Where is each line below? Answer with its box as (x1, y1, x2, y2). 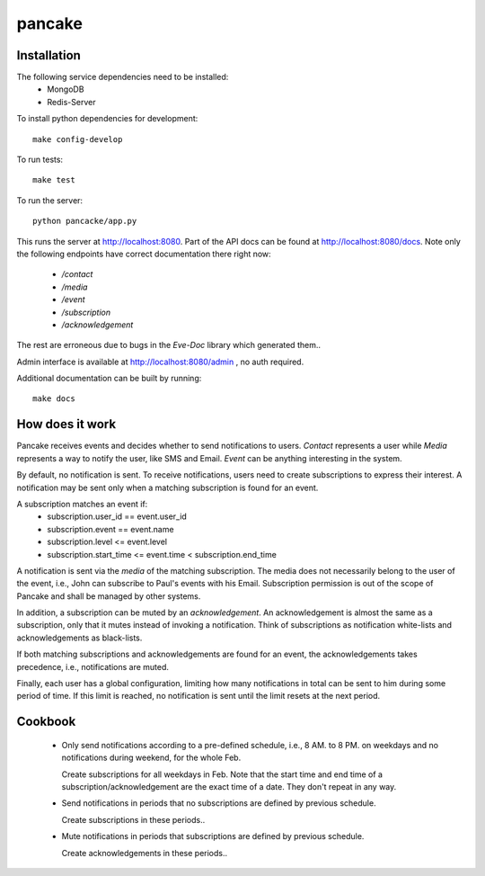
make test (32, 175, 75, 185)
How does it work (16, 416, 117, 432)
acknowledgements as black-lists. (16, 632, 143, 643)
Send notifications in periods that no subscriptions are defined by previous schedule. (61, 798, 376, 809)
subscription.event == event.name (47, 523, 174, 534)
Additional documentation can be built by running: (16, 373, 202, 384)
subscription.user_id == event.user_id (47, 511, 188, 522)
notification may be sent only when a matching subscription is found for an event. (16, 482, 319, 493)
